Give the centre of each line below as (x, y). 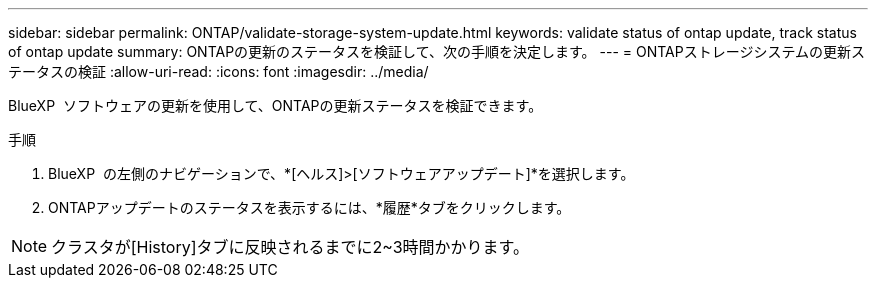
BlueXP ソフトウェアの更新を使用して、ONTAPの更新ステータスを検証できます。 (275, 105)
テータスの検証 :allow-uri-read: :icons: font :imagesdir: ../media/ (218, 71)
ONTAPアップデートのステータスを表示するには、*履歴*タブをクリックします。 (309, 207)
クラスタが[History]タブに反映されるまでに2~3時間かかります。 (290, 247)
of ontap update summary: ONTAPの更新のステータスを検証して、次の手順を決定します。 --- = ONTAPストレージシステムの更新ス (436, 51)
